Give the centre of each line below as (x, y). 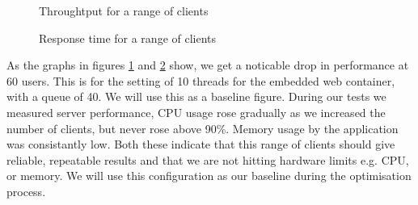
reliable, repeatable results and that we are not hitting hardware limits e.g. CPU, (208, 159)
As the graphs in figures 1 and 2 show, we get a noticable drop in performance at (208, 65)
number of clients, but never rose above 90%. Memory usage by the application (203, 128)
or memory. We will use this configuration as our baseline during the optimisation (209, 176)
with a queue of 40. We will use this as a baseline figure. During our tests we (196, 96)
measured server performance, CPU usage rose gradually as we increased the (196, 112)
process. (26, 191)
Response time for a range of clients (128, 38)
